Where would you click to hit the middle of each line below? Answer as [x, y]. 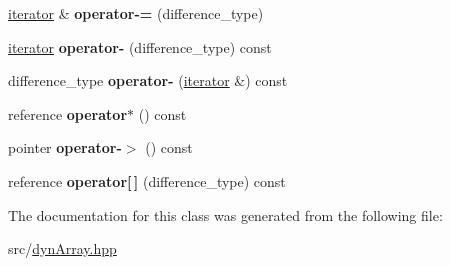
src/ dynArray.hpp [62, 248]
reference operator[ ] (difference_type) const [147, 180]
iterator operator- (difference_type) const [140, 46]
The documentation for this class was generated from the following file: [225, 214]
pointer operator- [65, 147]
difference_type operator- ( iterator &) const [148, 80]
